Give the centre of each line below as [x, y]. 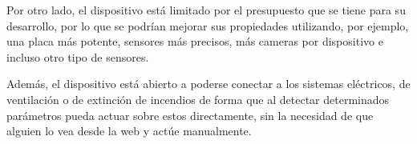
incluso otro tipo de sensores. [78, 56]
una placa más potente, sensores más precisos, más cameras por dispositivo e [195, 41]
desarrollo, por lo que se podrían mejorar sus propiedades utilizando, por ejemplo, [208, 25]
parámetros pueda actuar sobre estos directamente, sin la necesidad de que [190, 115]
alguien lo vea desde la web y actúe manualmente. [129, 131]
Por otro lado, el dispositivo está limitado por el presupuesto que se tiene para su [206, 10]
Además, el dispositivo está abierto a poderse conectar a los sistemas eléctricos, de [208, 84]
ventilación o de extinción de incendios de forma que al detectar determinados [198, 99]
